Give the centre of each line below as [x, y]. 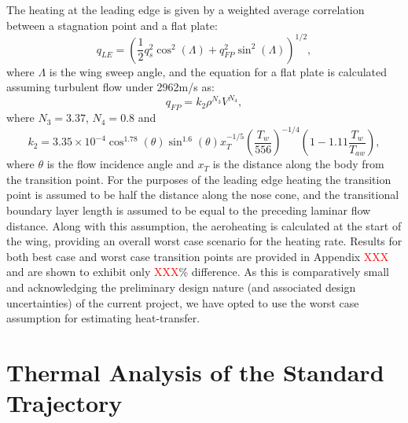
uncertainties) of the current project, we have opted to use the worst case [183, 302]
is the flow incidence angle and [120, 164]
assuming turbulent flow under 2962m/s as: [110, 87]
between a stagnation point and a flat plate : [112, 25]
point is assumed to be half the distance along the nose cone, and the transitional [203, 195]
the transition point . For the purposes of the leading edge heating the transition [199, 179]
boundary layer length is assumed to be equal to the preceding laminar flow [189, 210]
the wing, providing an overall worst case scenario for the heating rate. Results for [204, 241]
